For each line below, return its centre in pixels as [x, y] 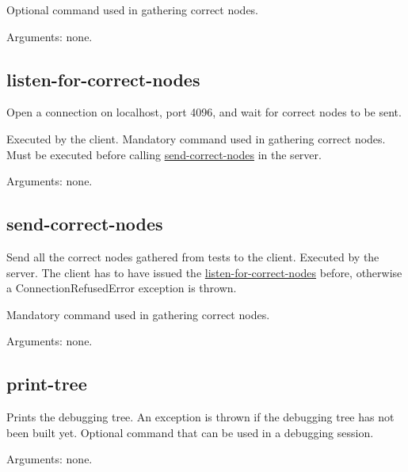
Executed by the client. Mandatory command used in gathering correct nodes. [196, 138]
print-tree [47, 384]
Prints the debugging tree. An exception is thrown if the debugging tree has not [200, 417]
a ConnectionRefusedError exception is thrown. [122, 288]
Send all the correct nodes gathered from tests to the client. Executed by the [193, 256]
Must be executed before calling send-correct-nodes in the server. [164, 154]
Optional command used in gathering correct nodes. [133, 10]
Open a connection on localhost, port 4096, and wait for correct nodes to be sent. [204, 112]
